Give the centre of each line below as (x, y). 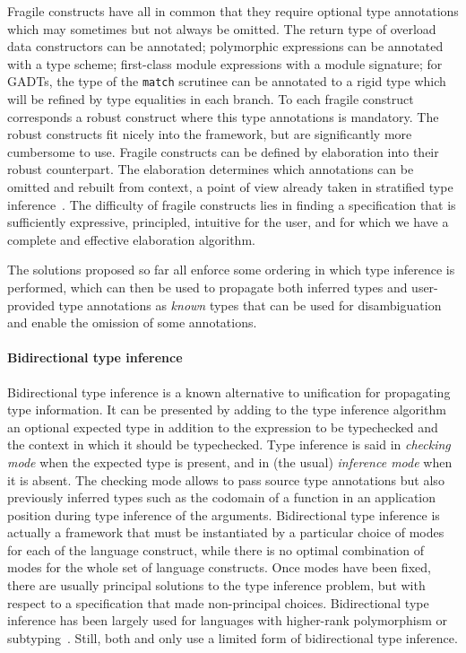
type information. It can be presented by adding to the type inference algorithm (227, 409)
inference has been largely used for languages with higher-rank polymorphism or (228, 620)
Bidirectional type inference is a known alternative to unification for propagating (229, 392)
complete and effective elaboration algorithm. (131, 239)
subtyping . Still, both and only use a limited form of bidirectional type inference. (233, 637)
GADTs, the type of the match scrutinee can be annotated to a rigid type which (227, 81)
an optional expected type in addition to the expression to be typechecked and (223, 427)
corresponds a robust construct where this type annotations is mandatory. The (223, 116)
